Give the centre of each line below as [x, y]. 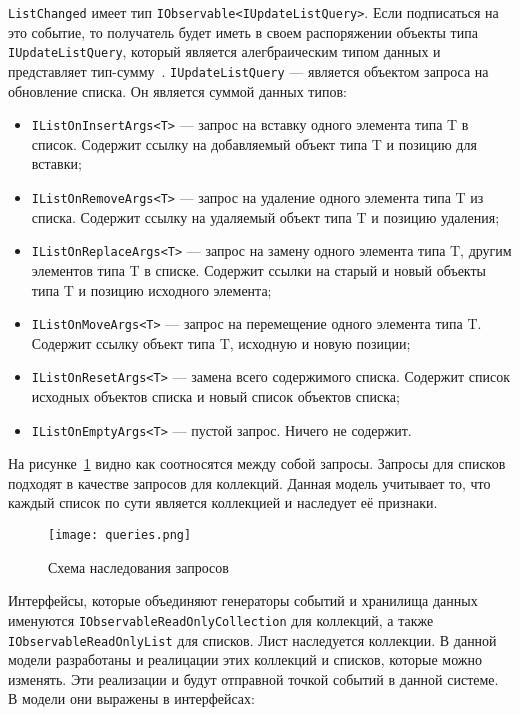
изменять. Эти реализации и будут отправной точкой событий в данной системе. [253, 678]
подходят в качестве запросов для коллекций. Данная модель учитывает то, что [249, 482]
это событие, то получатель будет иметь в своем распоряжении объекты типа [243, 31]
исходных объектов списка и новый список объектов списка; [215, 396]
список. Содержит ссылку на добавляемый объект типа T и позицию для [254, 143]
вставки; [56, 163]
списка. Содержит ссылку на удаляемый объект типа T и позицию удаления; [265, 216]
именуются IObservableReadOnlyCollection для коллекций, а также [221, 619]
